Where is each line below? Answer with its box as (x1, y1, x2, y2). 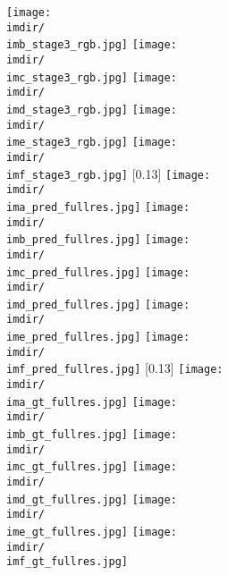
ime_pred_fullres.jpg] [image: (6, 331, 190, 344)
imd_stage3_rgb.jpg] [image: (6, 103, 177, 116)
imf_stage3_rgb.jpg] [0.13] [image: (6, 164, 211, 182)
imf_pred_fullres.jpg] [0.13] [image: (6, 359, 224, 377)
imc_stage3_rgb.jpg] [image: (6, 71, 177, 84)
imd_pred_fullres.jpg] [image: (6, 298, 190, 311)
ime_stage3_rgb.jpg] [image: (6, 136, 177, 149)
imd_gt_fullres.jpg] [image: (6, 493, 177, 506)
